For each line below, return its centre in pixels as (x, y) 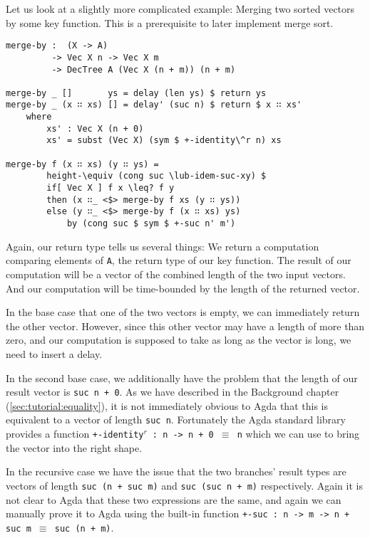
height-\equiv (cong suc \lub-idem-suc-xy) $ (156, 176)
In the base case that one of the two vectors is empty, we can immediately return (183, 312)
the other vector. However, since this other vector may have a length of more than (185, 326)
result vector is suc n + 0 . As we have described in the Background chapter (173, 392)
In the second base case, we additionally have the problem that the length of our (182, 378)
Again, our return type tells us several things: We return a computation (163, 246)
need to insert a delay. (54, 353)
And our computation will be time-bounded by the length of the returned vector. (183, 288)
